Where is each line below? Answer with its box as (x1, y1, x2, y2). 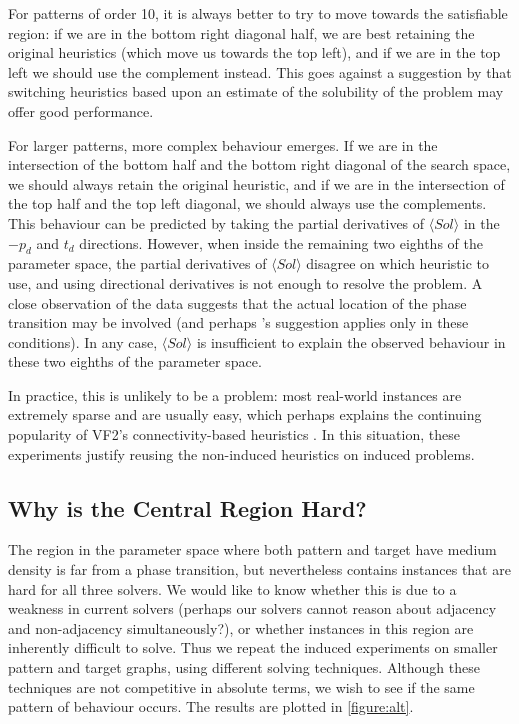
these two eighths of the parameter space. (8, 351, 262, 372)
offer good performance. (8, 100, 154, 121)
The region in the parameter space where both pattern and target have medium (8, 539, 497, 560)
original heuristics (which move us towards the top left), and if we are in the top (8, 42, 501, 63)
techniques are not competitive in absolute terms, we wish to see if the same (8, 676, 475, 697)
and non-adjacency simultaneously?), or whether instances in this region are (8, 617, 474, 638)
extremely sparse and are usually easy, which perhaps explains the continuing (8, 404, 482, 425)
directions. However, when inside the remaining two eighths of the (79, 232, 483, 253)
